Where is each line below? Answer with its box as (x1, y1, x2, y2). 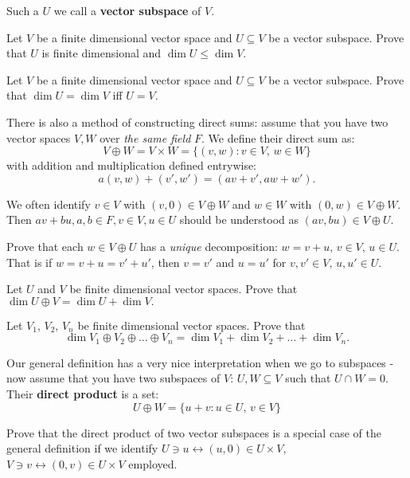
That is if (6, 253, 53, 270)
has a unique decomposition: (139, 237, 278, 254)
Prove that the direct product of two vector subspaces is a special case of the (6, 424, 381, 441)
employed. (128, 455, 178, 472)
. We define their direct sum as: (201, 129, 355, 146)
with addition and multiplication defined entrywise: (6, 157, 257, 174)
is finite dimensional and (41, 45, 162, 61)
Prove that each (6, 237, 84, 254)
